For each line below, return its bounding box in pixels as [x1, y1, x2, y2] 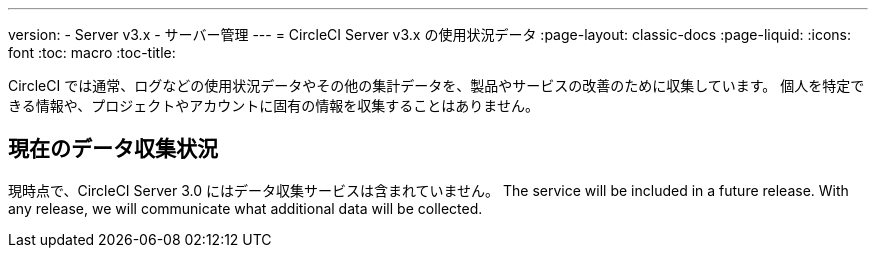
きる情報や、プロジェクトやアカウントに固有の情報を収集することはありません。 [8, 97, 539, 114]
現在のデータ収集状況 [8, 136, 218, 162]
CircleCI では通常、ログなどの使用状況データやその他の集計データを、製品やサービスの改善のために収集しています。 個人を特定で [8, 77, 865, 94]
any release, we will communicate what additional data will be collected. [8, 199, 483, 217]
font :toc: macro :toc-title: [8, 44, 176, 61]
